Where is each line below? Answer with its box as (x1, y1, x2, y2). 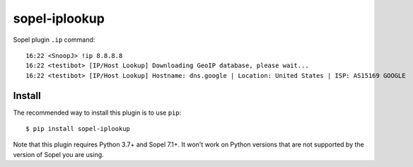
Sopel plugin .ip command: (13, 35, 95, 44)
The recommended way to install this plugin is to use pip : (13, 108, 182, 117)
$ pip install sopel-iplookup (25, 125, 131, 133)
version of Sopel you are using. (13, 150, 104, 159)
